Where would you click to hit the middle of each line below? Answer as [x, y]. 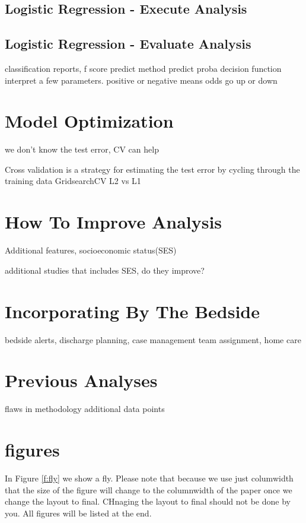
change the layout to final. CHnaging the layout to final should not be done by [148, 501]
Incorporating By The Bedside [132, 311]
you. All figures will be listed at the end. [78, 513]
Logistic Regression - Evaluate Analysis [128, 44]
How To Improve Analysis [114, 222]
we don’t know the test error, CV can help [82, 149]
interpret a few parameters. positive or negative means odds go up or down [141, 80]
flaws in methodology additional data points [85, 409]
